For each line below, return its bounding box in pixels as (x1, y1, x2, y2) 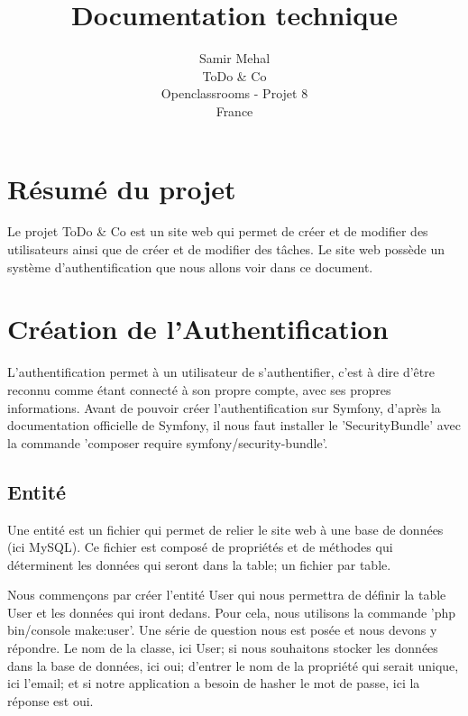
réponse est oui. (7, 691, 94, 710)
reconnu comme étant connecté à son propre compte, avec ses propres (7, 380, 391, 399)
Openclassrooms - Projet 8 (161, 84, 308, 103)
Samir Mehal (198, 49, 271, 68)
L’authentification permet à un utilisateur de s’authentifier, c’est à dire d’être (7, 363, 435, 381)
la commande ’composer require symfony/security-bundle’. (7, 433, 328, 452)
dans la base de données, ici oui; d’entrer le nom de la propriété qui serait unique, (7, 656, 459, 675)
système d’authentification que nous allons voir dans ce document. (7, 257, 373, 276)
